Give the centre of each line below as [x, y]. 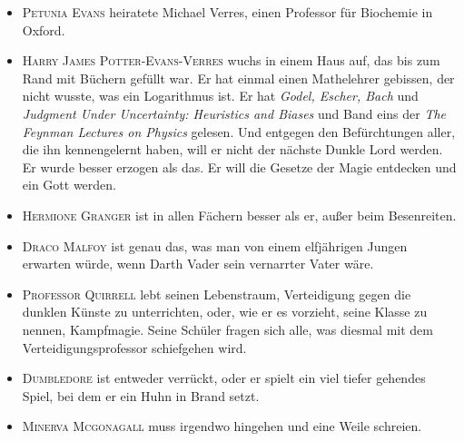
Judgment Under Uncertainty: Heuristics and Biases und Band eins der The [234, 113]
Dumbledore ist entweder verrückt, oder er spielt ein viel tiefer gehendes [224, 378]
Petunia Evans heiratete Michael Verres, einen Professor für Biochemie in [227, 12]
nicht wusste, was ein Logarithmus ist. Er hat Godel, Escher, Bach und [220, 96]
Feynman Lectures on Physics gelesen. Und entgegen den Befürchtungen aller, [239, 131]
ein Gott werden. [69, 185]
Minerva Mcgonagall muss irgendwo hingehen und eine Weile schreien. [222, 426]
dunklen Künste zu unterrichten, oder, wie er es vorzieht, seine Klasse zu [225, 312]
